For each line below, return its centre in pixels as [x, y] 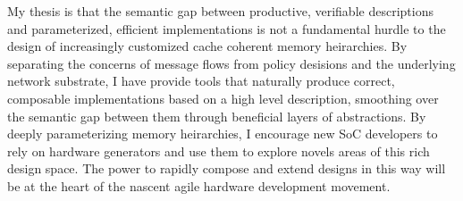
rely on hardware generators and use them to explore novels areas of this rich [219, 151]
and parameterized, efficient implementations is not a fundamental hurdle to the [227, 28]
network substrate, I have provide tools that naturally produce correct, [201, 81]
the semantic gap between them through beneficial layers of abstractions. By [217, 116]
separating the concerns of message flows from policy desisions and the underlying [231, 63]
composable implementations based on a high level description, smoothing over [223, 98]
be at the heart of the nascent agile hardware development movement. [199, 185]
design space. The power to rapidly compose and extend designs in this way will [227, 168]
